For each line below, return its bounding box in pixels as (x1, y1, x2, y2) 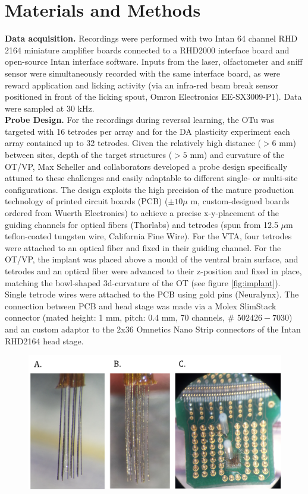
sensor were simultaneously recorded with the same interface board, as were (5, 66, 281, 79)
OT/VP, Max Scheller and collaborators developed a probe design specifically (5, 160, 288, 172)
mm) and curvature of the (190, 148, 285, 161)
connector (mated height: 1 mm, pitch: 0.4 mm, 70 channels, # (5, 311, 235, 324)
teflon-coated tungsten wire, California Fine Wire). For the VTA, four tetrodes (5, 230, 292, 242)
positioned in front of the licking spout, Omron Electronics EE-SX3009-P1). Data (5, 90, 302, 103)
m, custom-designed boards (190, 195, 290, 207)
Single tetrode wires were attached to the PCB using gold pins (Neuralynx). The (5, 288, 299, 300)
